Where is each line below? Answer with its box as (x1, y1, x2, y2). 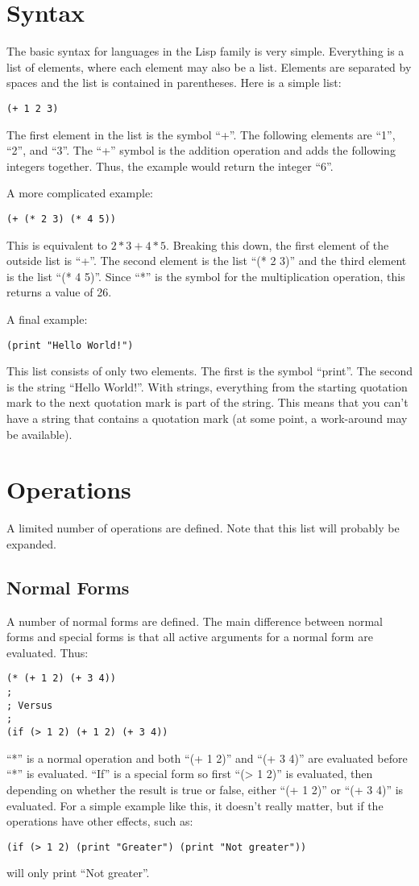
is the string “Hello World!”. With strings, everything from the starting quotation (6, 378, 408, 395)
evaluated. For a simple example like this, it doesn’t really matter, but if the (6, 797, 384, 814)
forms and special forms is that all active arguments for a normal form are (6, 628, 373, 645)
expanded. (6, 535, 56, 552)
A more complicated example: (6, 184, 154, 201)
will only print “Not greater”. (6, 864, 150, 881)
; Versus (6, 699, 53, 711)
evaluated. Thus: (6, 644, 89, 660)
